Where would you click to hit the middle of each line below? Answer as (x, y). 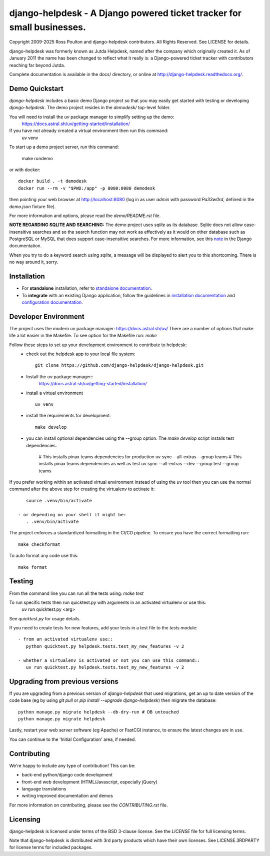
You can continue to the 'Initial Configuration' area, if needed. (72, 739)
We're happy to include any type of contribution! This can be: (72, 765)
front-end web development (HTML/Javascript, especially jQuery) (89, 782)
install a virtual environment (55, 393)
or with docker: (25, 170)
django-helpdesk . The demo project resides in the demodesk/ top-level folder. (90, 108)
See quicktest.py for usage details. (45, 618)
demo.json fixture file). (32, 206)
